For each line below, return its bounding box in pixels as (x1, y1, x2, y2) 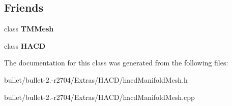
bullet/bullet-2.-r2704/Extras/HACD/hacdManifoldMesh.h (4, 74, 188, 85)
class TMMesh (4, 23, 54, 34)
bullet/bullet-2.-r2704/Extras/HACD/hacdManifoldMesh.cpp (4, 91, 195, 102)
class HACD (4, 40, 46, 51)
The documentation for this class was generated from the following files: (4, 57, 228, 68)
